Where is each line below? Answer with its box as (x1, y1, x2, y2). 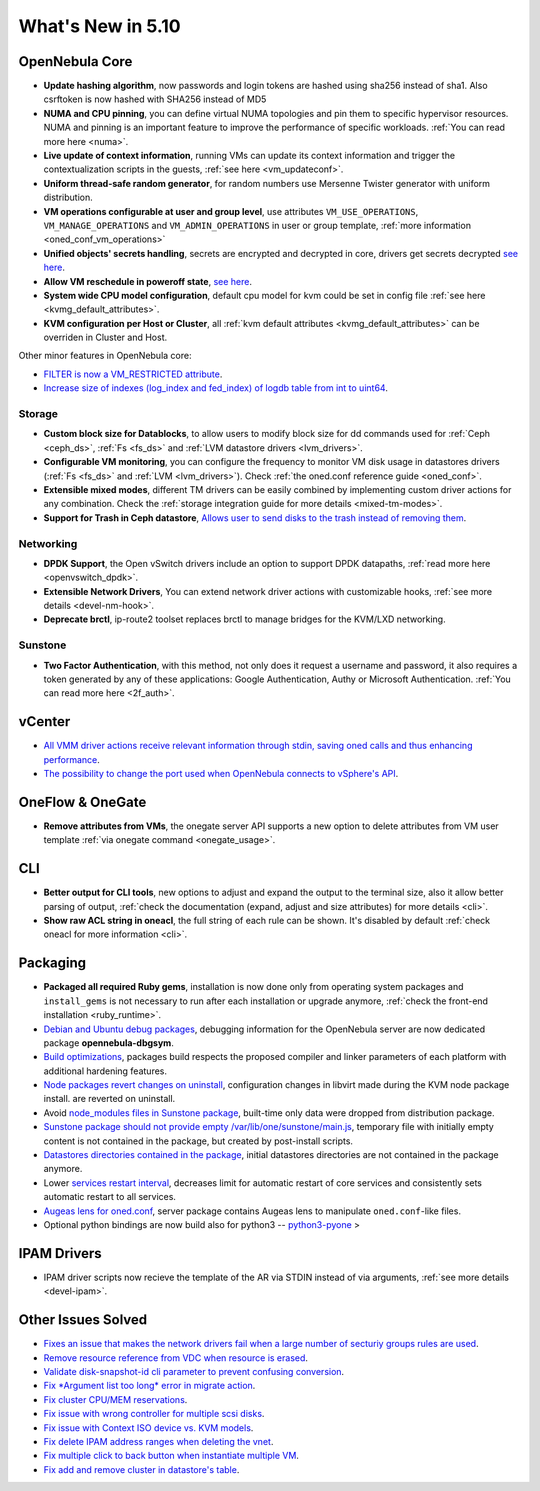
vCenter (18, 713, 71, 730)
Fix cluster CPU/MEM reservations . (43, 1393, 188, 1405)
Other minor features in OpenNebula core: (18, 350, 192, 362)
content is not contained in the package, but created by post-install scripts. (43, 1135, 354, 1147)
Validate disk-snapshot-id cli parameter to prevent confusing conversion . (43, 1365, 345, 1377)
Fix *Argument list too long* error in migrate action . (43, 1380, 256, 1392)
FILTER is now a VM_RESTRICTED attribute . (43, 368, 223, 380)
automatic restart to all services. (43, 1191, 177, 1203)
